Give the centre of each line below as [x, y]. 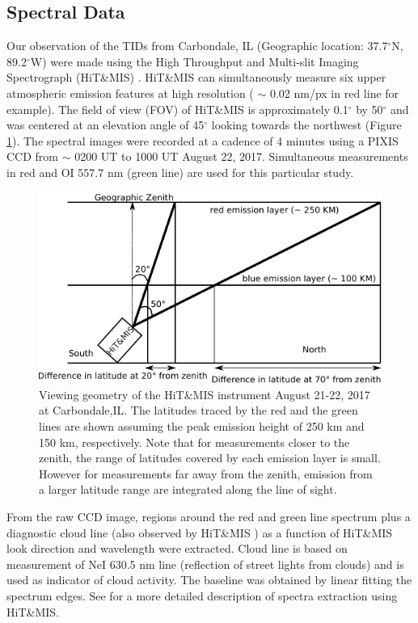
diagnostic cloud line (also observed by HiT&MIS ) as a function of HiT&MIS [200, 532]
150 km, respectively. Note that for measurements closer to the [194, 442]
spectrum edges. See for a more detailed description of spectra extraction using [202, 596]
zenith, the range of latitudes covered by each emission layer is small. [210, 458]
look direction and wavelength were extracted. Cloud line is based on [177, 548]
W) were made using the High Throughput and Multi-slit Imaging [194, 61]
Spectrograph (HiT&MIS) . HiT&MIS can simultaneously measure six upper [196, 77]
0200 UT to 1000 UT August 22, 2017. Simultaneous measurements [241, 156]
